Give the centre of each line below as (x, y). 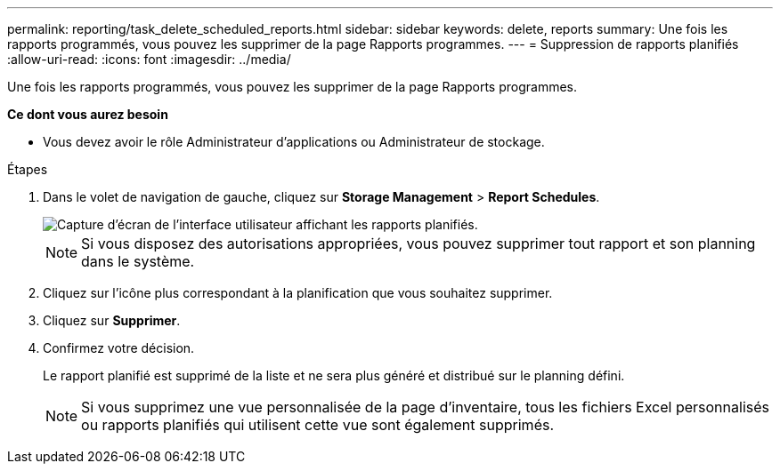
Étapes (28, 169)
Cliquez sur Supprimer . (112, 320)
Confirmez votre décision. (119, 348)
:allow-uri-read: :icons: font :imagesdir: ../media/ (149, 59)
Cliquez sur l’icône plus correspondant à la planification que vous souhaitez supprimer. (298, 293)
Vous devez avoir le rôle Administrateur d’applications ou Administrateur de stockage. (294, 142)
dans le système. (138, 261)
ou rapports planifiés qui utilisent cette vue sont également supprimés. (318, 425)
